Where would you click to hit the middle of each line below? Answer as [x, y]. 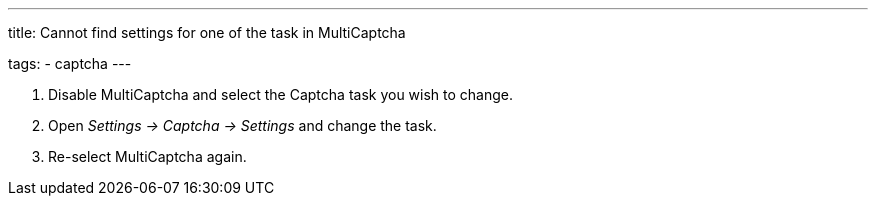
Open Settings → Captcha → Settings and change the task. [242, 125]
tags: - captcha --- [70, 63]
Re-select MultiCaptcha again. [147, 156]
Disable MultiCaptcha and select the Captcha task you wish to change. [281, 94]
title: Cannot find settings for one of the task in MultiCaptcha [207, 32]
